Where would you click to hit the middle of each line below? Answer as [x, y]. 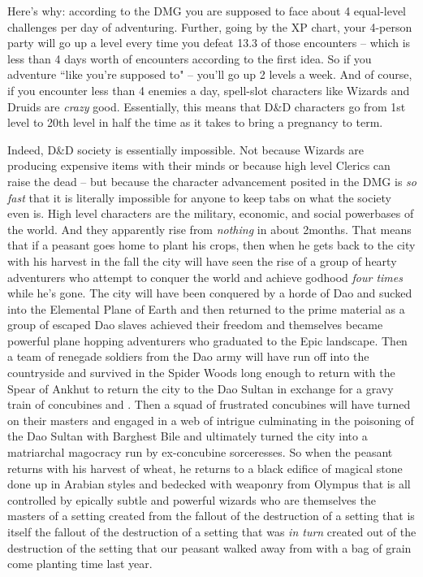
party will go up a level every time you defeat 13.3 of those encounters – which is [209, 43]
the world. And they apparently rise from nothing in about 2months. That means [209, 229]
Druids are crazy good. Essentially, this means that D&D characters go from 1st [207, 106]
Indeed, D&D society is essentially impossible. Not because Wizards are [186, 149]
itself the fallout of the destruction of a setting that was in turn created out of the [212, 531]
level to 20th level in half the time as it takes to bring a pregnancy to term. [195, 122]
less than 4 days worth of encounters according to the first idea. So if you [190, 58]
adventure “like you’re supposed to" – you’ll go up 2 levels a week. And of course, [210, 74]
